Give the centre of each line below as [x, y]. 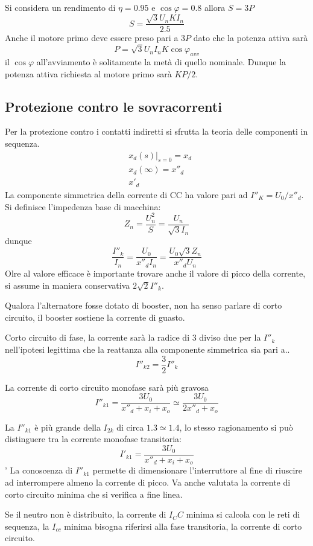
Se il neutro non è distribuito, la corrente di [86, 514]
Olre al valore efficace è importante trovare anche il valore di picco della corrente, [155, 273]
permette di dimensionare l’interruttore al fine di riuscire [198, 470]
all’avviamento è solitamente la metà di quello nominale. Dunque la [161, 61]
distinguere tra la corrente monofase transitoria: [93, 439]
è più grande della [68, 427]
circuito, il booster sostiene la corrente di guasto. [95, 317]
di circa [130, 427]
